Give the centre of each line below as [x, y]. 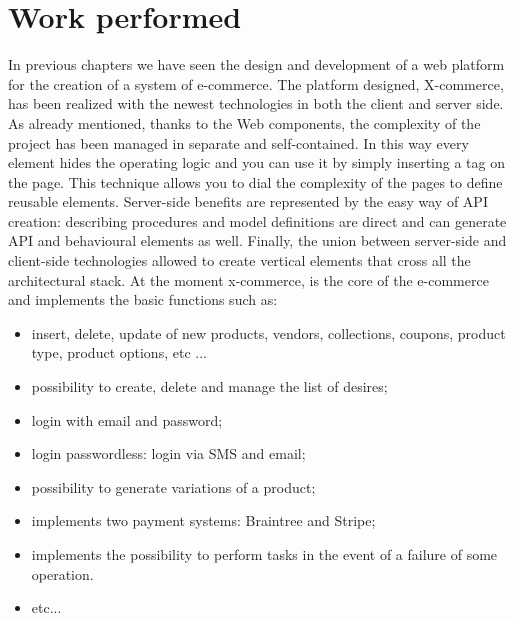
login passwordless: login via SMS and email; [168, 453]
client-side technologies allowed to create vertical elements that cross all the [239, 260]
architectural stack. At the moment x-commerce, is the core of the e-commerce [248, 279]
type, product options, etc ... [119, 352]
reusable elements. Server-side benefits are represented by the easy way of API [248, 201]
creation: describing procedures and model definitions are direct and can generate [257, 220]
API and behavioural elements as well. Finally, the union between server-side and [257, 240]
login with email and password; [127, 419]
